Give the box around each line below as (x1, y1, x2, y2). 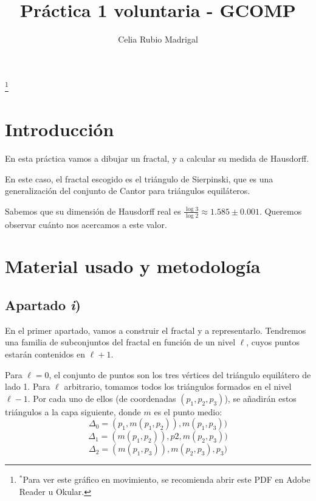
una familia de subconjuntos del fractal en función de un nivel (5, 336, 236, 348)
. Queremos (259, 204, 302, 217)
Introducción (5, 117, 114, 142)
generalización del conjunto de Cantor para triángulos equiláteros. (5, 184, 250, 197)
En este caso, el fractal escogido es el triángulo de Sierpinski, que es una (5, 172, 273, 185)
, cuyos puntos (246, 336, 300, 348)
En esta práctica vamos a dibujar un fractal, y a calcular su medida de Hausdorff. (5, 152, 309, 165)
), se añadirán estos (224, 392, 297, 404)
